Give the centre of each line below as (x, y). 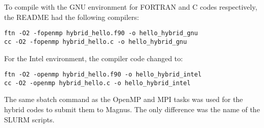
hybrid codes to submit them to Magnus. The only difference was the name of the (132, 109)
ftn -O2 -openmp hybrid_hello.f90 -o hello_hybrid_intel (103, 75)
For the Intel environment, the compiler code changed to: (93, 58)
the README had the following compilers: (72, 17)
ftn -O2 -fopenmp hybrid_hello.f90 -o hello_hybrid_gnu (101, 33)
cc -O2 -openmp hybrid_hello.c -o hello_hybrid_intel (98, 83)
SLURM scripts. (29, 119)
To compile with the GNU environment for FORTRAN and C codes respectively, (131, 7)
